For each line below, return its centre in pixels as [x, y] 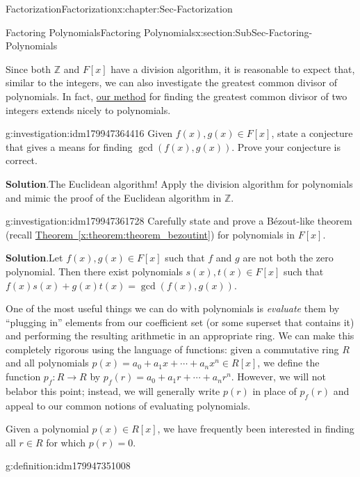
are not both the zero [288, 258]
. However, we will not [278, 377]
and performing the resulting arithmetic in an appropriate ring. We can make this [180, 335]
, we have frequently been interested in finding [256, 429]
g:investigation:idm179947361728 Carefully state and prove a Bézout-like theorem [179, 221]
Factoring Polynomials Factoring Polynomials [101, 32]
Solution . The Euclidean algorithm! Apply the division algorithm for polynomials [179, 183]
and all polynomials [47, 363]
